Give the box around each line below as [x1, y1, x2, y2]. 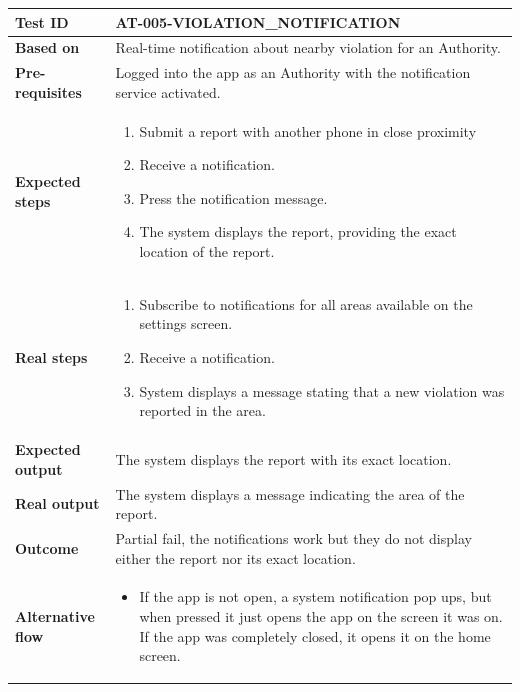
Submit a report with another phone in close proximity [139, 120, 477, 141]
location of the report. [139, 241, 275, 261]
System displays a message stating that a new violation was [139, 380, 505, 401]
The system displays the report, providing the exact [139, 221, 457, 242]
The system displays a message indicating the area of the [115, 483, 465, 504]
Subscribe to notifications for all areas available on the [139, 293, 473, 314]
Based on [15, 37, 80, 58]
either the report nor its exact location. [115, 547, 356, 568]
